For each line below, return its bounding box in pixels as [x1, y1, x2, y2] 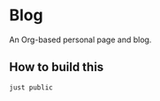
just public [9, 83, 53, 92]
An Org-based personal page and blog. [9, 34, 152, 45]
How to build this [9, 60, 104, 75]
